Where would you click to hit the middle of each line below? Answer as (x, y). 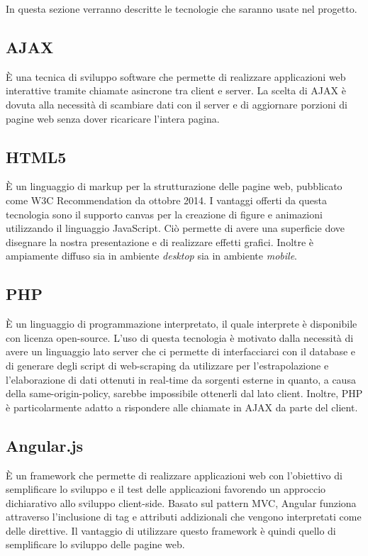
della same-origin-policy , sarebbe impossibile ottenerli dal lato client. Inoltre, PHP (184, 393)
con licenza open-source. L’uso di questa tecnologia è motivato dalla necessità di (180, 337)
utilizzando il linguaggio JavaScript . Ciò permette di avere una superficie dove (175, 228)
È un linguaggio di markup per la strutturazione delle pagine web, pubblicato (174, 186)
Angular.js (45, 445)
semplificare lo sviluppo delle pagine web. (95, 544)
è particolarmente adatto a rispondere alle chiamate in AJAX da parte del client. (182, 407)
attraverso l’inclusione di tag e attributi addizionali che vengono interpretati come (184, 517)
